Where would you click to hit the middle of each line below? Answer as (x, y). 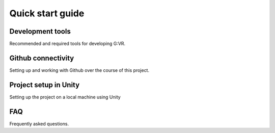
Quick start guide (47, 13)
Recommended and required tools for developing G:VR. (67, 44)
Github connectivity (42, 58)
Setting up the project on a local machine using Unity (65, 97)
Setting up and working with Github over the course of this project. (79, 70)
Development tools (40, 31)
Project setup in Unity (45, 85)
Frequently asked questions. (39, 124)
